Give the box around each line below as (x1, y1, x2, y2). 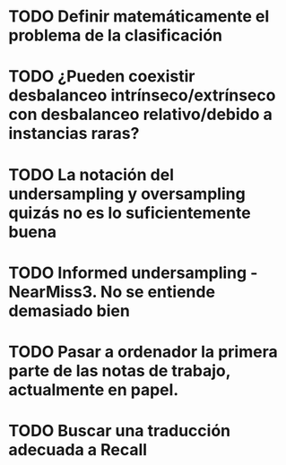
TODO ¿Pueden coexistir (8, 66, 195, 87)
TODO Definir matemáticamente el (8, 6, 270, 27)
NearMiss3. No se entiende (8, 281, 216, 302)
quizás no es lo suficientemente (8, 202, 252, 223)
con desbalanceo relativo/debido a (8, 105, 273, 125)
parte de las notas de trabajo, (8, 360, 231, 381)
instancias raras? (8, 124, 140, 144)
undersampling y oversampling (8, 184, 246, 203)
